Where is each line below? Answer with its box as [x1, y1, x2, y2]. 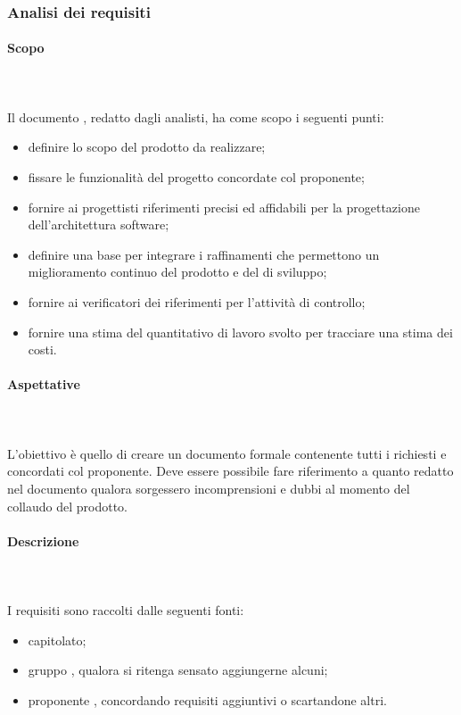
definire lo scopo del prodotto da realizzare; [28, 137, 266, 156]
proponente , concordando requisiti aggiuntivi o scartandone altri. [28, 690, 387, 709]
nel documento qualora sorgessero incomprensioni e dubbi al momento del [7, 478, 410, 497]
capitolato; [28, 630, 86, 649]
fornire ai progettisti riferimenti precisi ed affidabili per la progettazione [28, 197, 420, 216]
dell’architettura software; [28, 215, 169, 234]
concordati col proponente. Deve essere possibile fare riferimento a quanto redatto [7, 461, 454, 480]
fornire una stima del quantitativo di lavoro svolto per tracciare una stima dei [28, 322, 453, 341]
